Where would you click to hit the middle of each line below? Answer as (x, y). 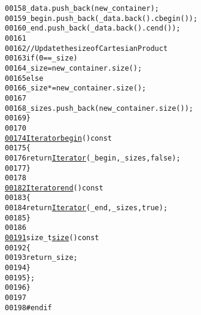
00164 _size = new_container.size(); (74, 68)
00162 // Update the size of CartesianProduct (86, 48)
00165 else (24, 78)
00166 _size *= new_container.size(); (76, 88)
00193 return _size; (41, 258)
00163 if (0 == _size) (41, 58)
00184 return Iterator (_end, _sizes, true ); (86, 208)
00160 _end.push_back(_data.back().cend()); (93, 28)
